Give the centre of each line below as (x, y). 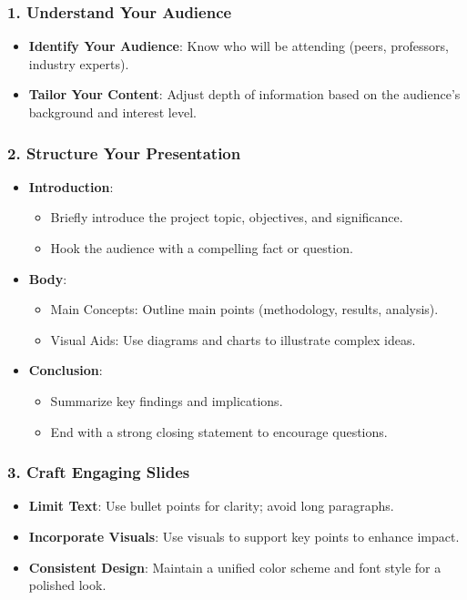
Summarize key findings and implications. (167, 400)
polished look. (67, 585)
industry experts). (79, 63)
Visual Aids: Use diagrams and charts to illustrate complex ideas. (233, 339)
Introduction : (71, 186)
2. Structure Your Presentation (124, 153)
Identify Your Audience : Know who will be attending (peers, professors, (239, 46)
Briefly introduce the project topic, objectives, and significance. (227, 217)
